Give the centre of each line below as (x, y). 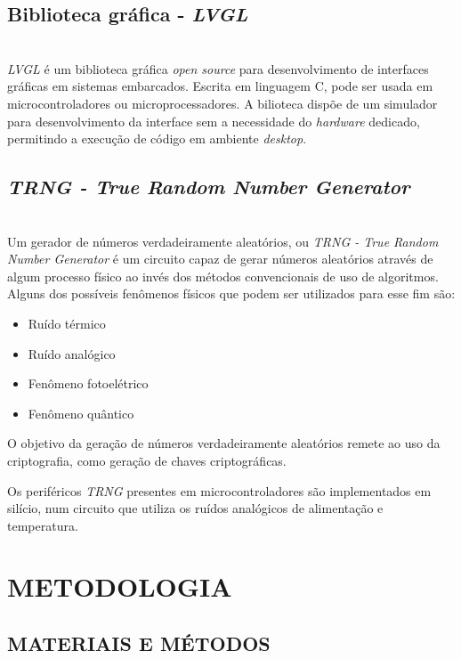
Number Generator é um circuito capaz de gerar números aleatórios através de (220, 259)
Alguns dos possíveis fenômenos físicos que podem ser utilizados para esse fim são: (231, 293)
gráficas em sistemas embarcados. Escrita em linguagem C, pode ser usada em (220, 86)
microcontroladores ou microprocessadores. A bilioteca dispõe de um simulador (222, 103)
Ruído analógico (72, 353)
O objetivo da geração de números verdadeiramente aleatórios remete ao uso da (224, 443)
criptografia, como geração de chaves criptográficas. (147, 460)
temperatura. (43, 525)
